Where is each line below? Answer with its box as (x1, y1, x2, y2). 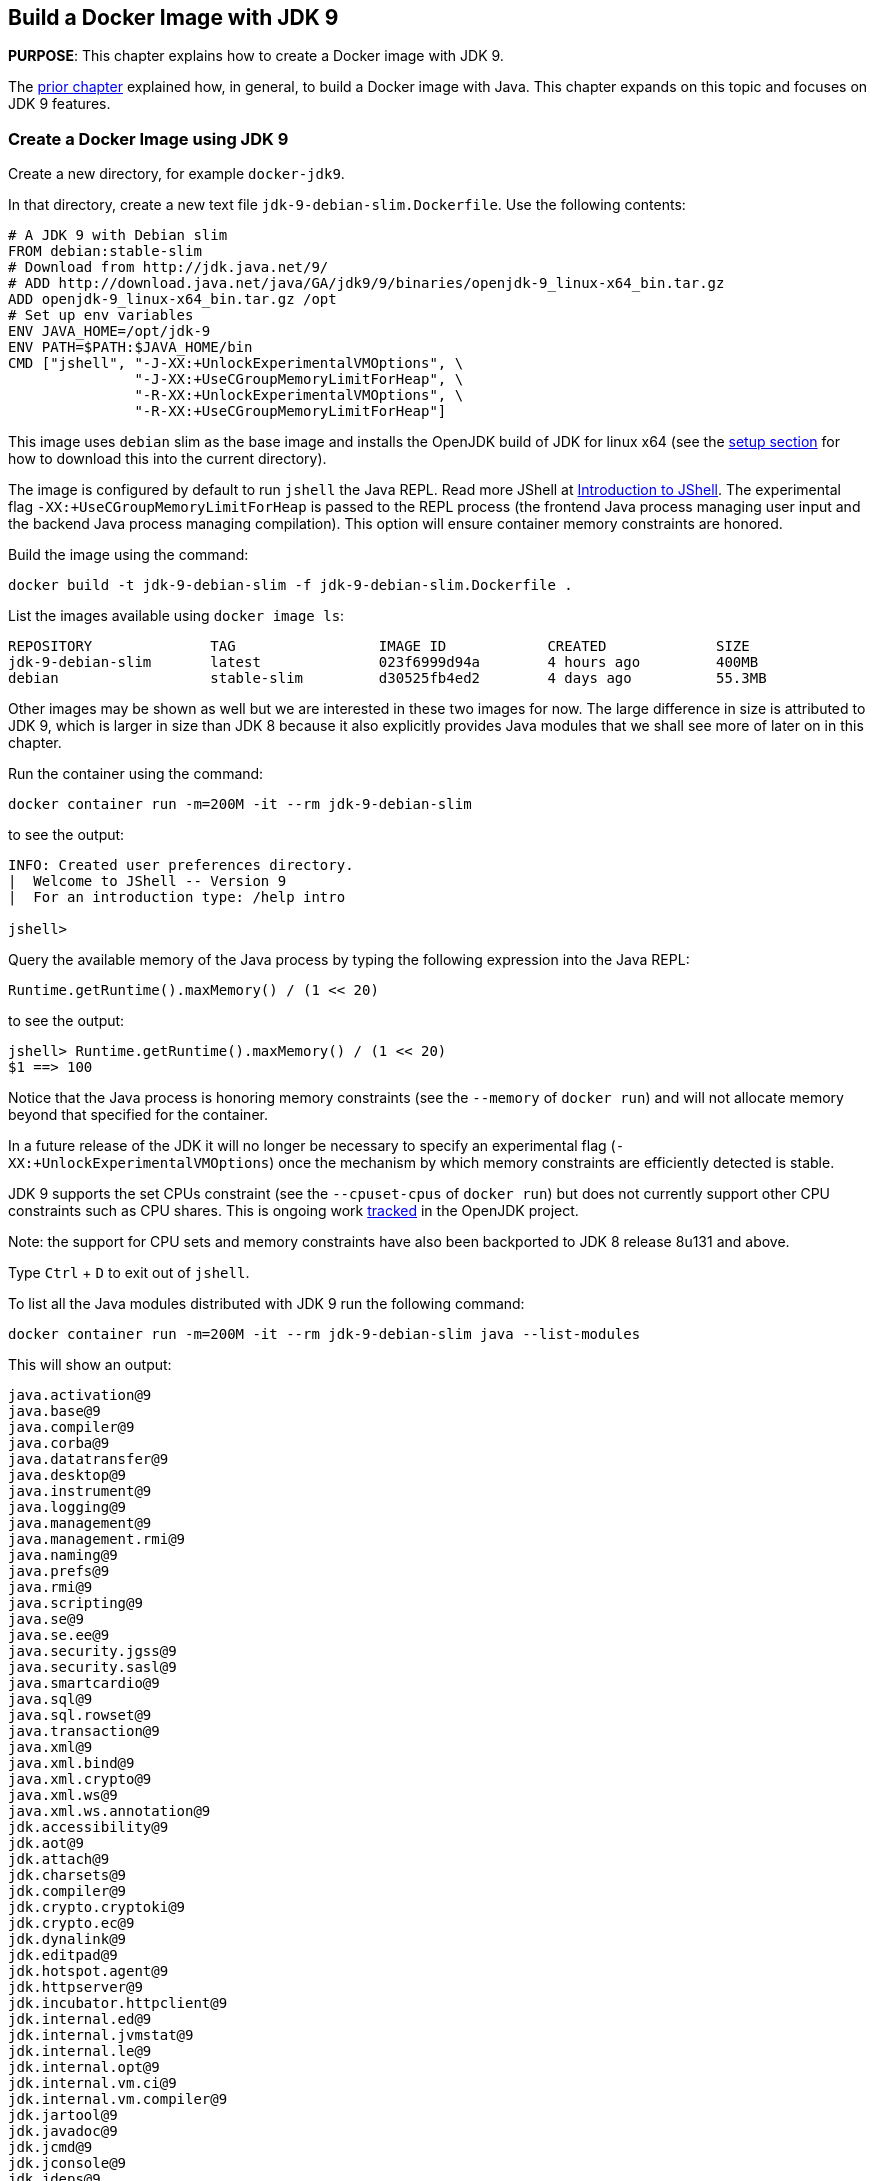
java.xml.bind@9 (8, 1755, 135, 1772)
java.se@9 (8, 1611, 84, 1628)
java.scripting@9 (8, 1595, 143, 1612)
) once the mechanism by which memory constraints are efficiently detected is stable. (269, 1154, 835, 1172)
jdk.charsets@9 (8, 1867, 127, 1884)
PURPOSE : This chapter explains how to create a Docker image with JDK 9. (8, 47, 504, 65)
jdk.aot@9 (8, 1835, 84, 1852)
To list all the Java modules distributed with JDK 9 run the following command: (8, 1295, 525, 1313)
